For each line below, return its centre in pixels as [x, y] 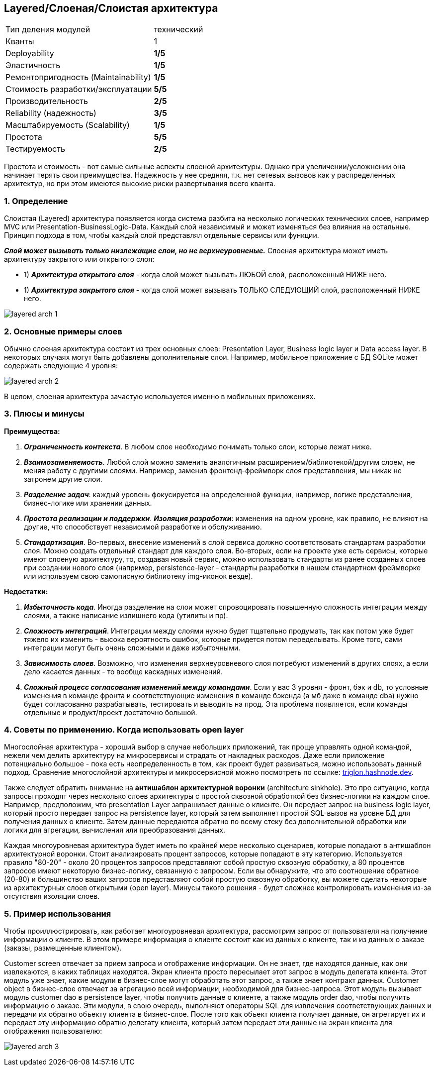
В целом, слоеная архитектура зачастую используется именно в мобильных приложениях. [160, 396]
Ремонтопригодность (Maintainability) [78, 77]
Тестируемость [35, 149]
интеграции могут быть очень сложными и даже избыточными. [132, 647]
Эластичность [33, 65]
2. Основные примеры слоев [63, 331]
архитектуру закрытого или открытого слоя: [79, 259]
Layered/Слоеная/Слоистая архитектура [111, 8]
